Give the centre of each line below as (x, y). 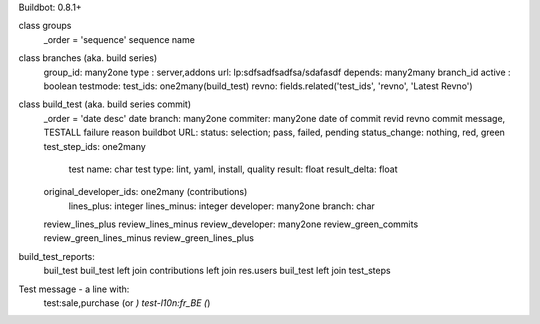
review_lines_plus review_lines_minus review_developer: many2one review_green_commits (231, 224)
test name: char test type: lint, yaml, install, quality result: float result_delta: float (233, 169)
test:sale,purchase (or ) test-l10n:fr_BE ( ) (127, 303)
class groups (45, 26)
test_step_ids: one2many (95, 146)
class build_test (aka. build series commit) (105, 104)
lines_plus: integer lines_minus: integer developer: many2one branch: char (221, 206)
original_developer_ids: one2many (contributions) (145, 192)
